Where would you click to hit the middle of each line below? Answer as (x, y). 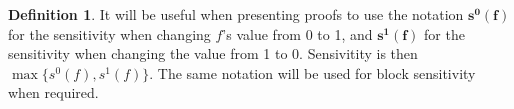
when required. (53, 92)
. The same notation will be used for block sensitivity (312, 72)
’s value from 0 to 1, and (297, 33)
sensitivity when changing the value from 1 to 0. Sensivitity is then (213, 53)
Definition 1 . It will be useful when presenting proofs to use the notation (236, 14)
